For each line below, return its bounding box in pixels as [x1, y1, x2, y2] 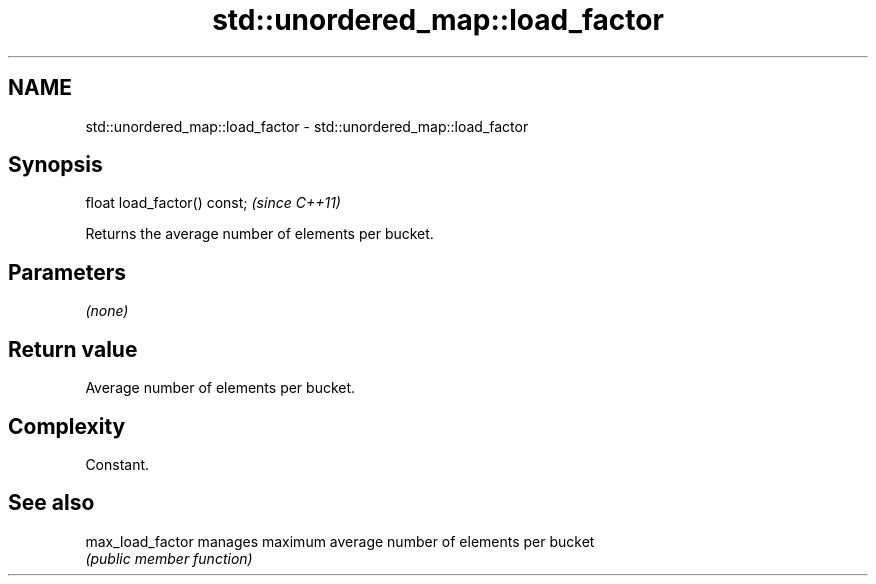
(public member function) [85, 549, 253, 567]
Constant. [85, 455, 150, 473]
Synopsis [8, 152, 103, 178]
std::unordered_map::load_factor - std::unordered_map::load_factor [85, 117, 529, 135]
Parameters [8, 259, 126, 285]
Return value [8, 336, 138, 362]
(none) [85, 302, 129, 320]
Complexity [8, 413, 126, 439]
